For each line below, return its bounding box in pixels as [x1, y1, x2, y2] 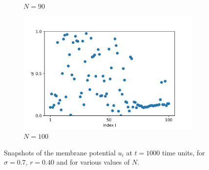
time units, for [162, 147, 205, 157]
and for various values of [56, 157, 130, 167]
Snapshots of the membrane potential [4, 147, 116, 157]
